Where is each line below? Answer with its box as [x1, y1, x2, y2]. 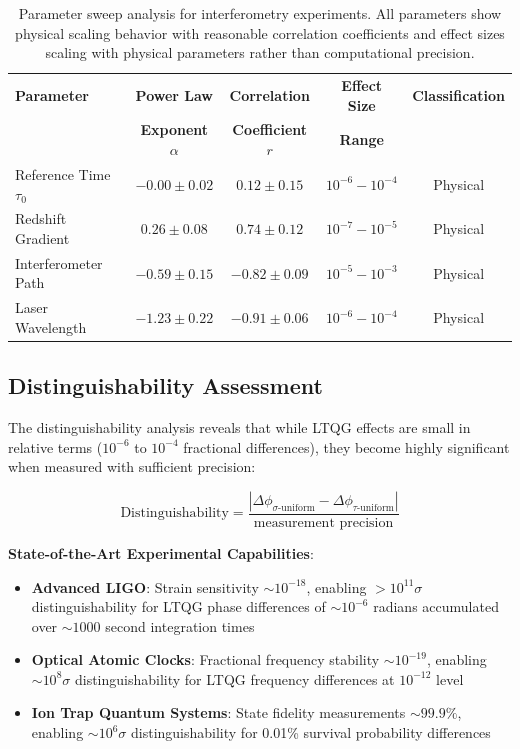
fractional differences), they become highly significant [183, 436, 510, 457]
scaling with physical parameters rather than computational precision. [45, 42, 475, 63]
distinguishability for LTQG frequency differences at [74, 668, 395, 689]
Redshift [15, 208, 67, 229]
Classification [412, 84, 505, 105]
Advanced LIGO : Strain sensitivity [31, 576, 259, 597]
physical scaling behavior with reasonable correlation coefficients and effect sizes [15, 22, 505, 43]
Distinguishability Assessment [8, 370, 323, 401]
